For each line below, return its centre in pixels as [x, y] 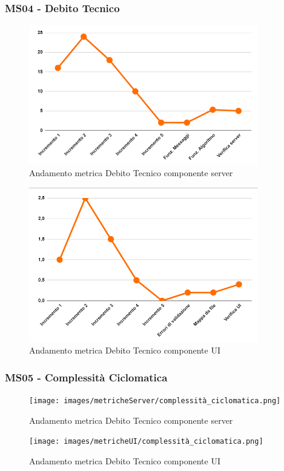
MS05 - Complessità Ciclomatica [86, 377]
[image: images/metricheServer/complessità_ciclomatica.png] [155, 401]
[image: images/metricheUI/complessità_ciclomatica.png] [146, 442]
